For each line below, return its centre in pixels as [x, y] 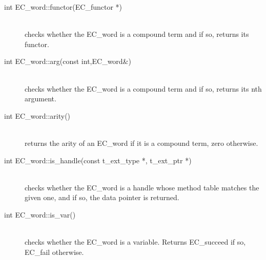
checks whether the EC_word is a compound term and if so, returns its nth [143, 88]
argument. [40, 99]
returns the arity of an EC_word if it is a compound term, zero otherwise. [141, 143]
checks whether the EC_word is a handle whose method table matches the [142, 187]
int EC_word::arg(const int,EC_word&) [68, 61]
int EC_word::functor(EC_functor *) [63, 7]
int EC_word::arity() [37, 115]
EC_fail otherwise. [54, 252]
